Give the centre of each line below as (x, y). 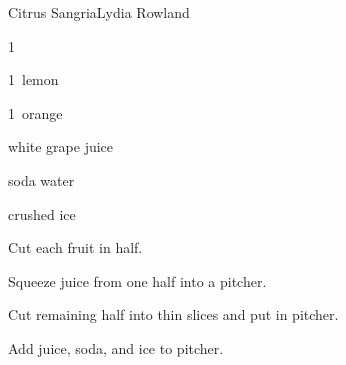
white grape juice (61, 146)
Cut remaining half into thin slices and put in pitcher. (173, 314)
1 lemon (33, 79)
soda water (41, 179)
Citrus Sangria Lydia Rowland (99, 12)
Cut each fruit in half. (75, 247)
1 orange (35, 112)
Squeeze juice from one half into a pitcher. (137, 280)
